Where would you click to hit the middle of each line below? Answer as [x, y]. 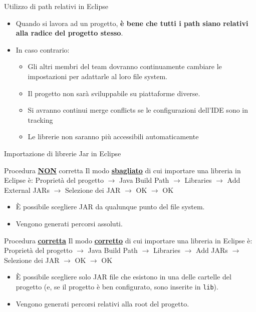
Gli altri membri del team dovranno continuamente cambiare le [125, 66]
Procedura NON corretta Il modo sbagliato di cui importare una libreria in [122, 170]
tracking [40, 119]
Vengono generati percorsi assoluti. [69, 223]
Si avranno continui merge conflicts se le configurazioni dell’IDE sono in [138, 110]
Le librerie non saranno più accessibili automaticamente [113, 136]
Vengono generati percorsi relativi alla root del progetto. [102, 303]
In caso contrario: [43, 49]
